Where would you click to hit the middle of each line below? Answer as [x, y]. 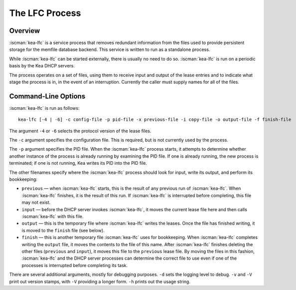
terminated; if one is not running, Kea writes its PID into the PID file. [78, 163]
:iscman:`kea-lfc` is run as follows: [44, 108]
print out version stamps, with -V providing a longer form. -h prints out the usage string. [100, 282]
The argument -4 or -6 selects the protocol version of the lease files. [80, 131]
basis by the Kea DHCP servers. [42, 66]
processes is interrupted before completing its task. [75, 265]
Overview [25, 31]
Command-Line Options [47, 96]
